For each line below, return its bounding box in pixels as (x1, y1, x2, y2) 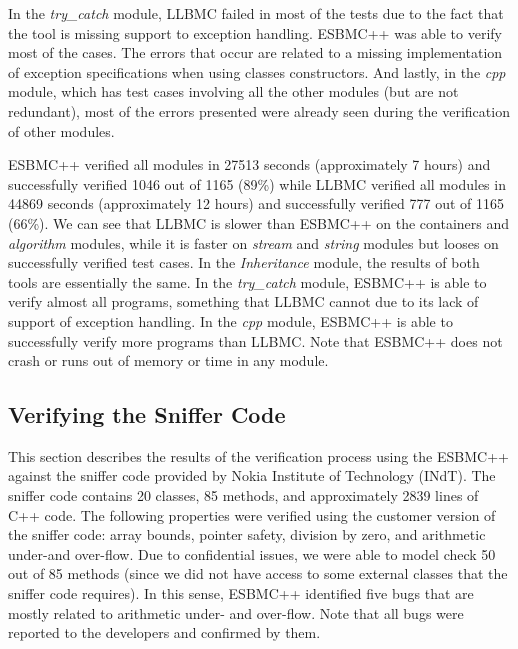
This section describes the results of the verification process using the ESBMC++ (8, 445, 509, 466)
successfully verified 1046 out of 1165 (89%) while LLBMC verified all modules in (8, 173, 506, 194)
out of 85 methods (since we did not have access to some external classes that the (8, 563, 508, 584)
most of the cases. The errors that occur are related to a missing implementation (8, 42, 503, 63)
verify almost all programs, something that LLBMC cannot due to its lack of (8, 291, 479, 312)
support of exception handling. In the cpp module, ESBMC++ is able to (8, 310, 453, 331)
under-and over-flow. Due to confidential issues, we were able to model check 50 (8, 543, 496, 564)
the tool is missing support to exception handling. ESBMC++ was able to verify (8, 22, 502, 43)
